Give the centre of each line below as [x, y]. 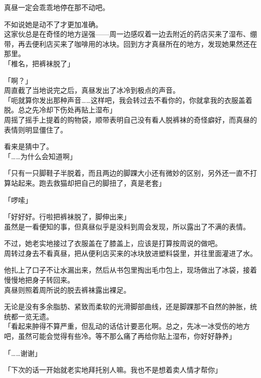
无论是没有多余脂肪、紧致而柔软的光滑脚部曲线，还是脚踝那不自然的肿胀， [127, 306]
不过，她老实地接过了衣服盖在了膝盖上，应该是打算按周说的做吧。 [113, 243]
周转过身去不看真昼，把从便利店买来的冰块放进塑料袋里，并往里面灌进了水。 [130, 253]
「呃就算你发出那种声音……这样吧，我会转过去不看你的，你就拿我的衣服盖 [125, 100]
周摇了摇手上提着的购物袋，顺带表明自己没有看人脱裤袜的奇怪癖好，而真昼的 [130, 119]
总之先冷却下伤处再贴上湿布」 [67, 110]
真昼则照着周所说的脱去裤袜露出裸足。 [67, 289]
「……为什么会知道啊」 [40, 156]
